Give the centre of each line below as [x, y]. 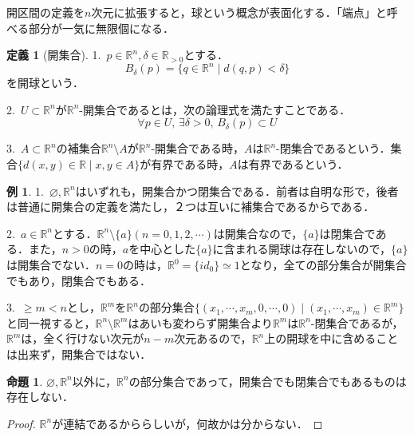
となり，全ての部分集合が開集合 [323, 265]
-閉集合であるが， [357, 322]
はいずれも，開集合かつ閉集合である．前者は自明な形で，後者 [237, 191]
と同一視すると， [51, 322]
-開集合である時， [197, 148]
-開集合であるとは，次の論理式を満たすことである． [215, 109]
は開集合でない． [51, 265]
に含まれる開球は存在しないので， [302, 249]
